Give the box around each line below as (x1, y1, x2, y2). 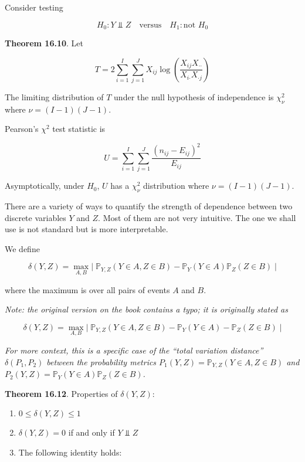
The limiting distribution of (5, 90, 104, 103)
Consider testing (5, 1, 63, 13)
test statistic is (52, 123, 106, 135)
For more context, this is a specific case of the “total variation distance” (5, 344, 263, 356)
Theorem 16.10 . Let (5, 37, 83, 49)
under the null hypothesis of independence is (114, 90, 274, 103)
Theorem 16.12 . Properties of (5, 387, 118, 399)
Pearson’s (5, 123, 39, 135)
